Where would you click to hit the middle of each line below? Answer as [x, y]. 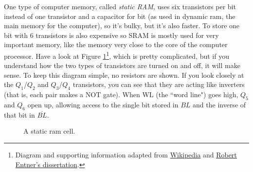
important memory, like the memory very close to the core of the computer [116, 44]
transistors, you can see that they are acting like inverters [159, 84]
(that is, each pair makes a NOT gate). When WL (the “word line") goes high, [121, 95]
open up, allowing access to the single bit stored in [103, 104]
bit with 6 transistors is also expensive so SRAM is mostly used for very [111, 35]
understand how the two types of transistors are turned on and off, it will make [122, 65]
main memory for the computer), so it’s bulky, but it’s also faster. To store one [122, 26]
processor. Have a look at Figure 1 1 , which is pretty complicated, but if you [117, 55]
